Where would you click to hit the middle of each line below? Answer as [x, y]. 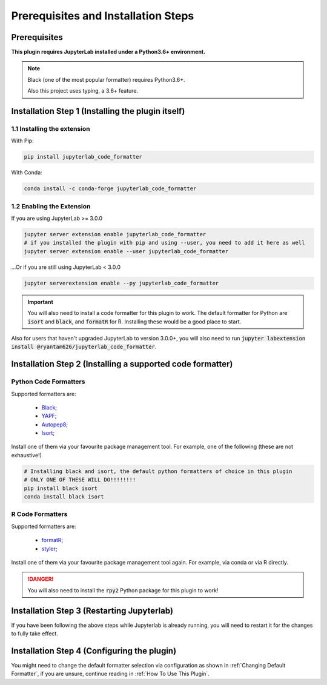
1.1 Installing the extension [51, 129]
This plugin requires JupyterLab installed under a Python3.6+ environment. [108, 52]
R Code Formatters [39, 514]
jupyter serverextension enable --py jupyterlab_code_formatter [121, 283]
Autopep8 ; [54, 425]
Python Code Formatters [48, 382]
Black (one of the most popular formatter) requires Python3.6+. [106, 79]
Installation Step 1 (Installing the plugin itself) [98, 111]
